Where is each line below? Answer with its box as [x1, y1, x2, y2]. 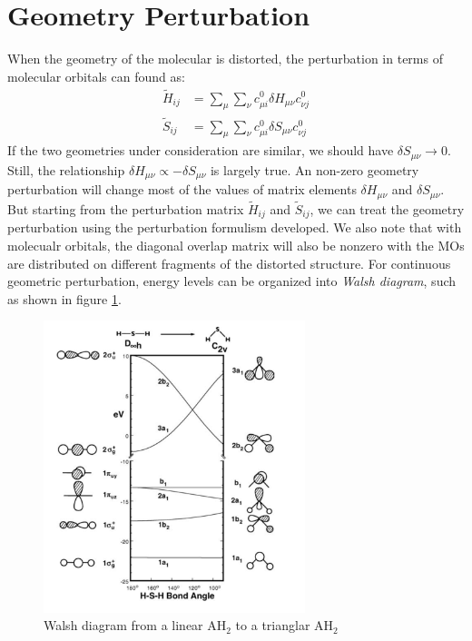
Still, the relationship [7, 160, 125, 179]
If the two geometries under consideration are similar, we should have [7, 141, 394, 160]
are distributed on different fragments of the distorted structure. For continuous [7, 253, 451, 272]
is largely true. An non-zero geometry [210, 160, 419, 179]
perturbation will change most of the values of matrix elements [7, 180, 357, 199]
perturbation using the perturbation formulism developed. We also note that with [7, 218, 462, 237]
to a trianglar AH [235, 616, 334, 635]
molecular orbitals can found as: [7, 66, 185, 85]
